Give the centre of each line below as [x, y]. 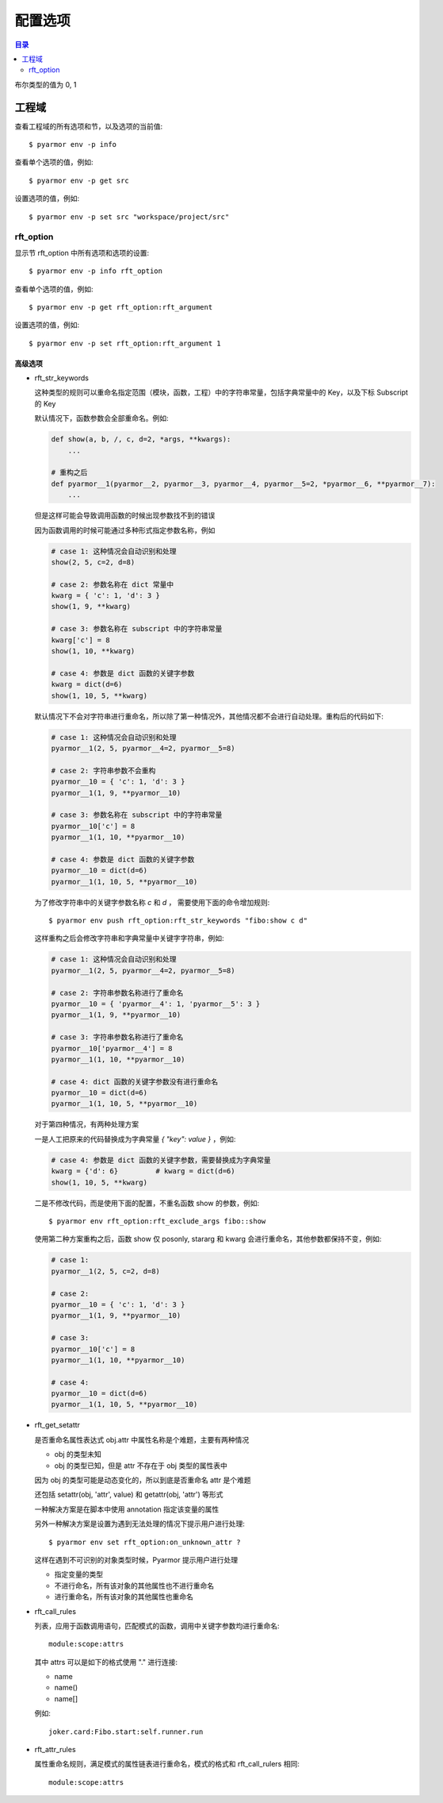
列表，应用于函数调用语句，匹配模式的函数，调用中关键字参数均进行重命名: [157, 1626]
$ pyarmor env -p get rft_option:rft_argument [121, 307]
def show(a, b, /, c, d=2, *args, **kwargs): [141, 439]
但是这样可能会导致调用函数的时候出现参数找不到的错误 [125, 515]
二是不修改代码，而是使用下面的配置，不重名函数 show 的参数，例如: [147, 1203]
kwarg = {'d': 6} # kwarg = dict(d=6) [143, 1171]
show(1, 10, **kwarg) [93, 651]
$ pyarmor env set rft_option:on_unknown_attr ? [145, 1542]
